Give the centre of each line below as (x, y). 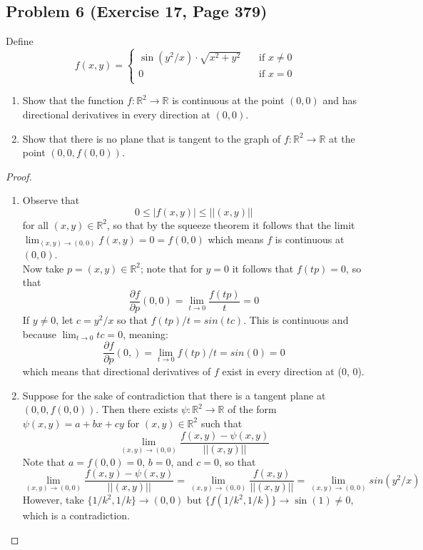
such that (221, 423)
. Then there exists (137, 409)
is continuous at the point (228, 100)
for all (36, 224)
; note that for (172, 268)
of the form (252, 409)
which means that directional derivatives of (117, 371)
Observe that (51, 200)
